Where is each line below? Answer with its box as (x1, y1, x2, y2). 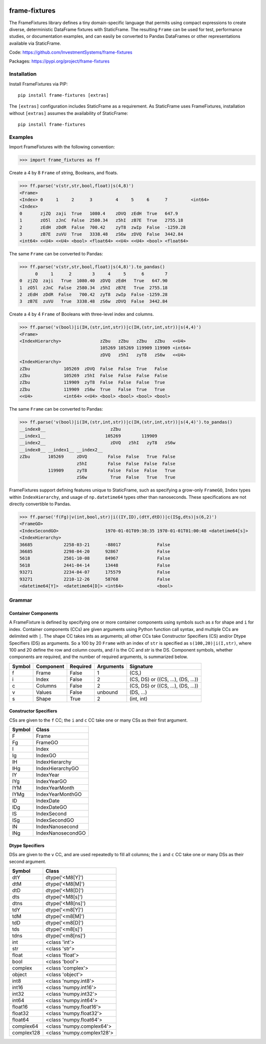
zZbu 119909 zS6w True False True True (19, 386, 165, 392)
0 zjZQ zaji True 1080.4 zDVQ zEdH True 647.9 (19, 210, 178, 216)
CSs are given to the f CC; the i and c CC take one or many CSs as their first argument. (9, 717, 188, 723)
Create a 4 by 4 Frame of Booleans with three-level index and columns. (9, 311, 154, 317)
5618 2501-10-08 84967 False (19, 556, 170, 561)
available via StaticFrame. (9, 40, 61, 46)
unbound (97, 689, 118, 696)
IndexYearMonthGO (36, 791, 82, 798)
